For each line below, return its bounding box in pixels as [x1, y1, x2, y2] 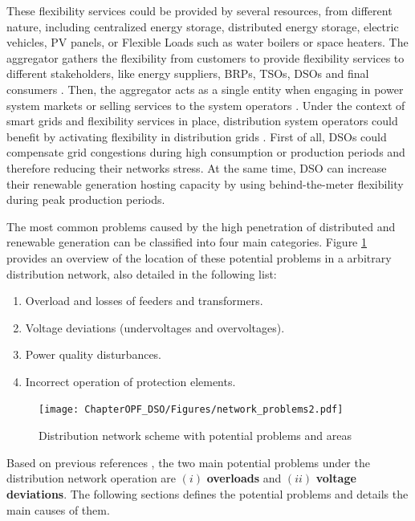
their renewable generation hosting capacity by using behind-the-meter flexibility [6, 175, 404, 192]
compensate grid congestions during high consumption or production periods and [6, 144, 405, 161]
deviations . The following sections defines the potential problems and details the [6, 485, 409, 502]
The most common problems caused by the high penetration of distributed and [6, 218, 396, 234]
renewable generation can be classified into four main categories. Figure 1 [6, 234, 367, 250]
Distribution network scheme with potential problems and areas [39, 427, 352, 444]
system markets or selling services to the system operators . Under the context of [6, 96, 405, 113]
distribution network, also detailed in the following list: [6, 265, 277, 282]
